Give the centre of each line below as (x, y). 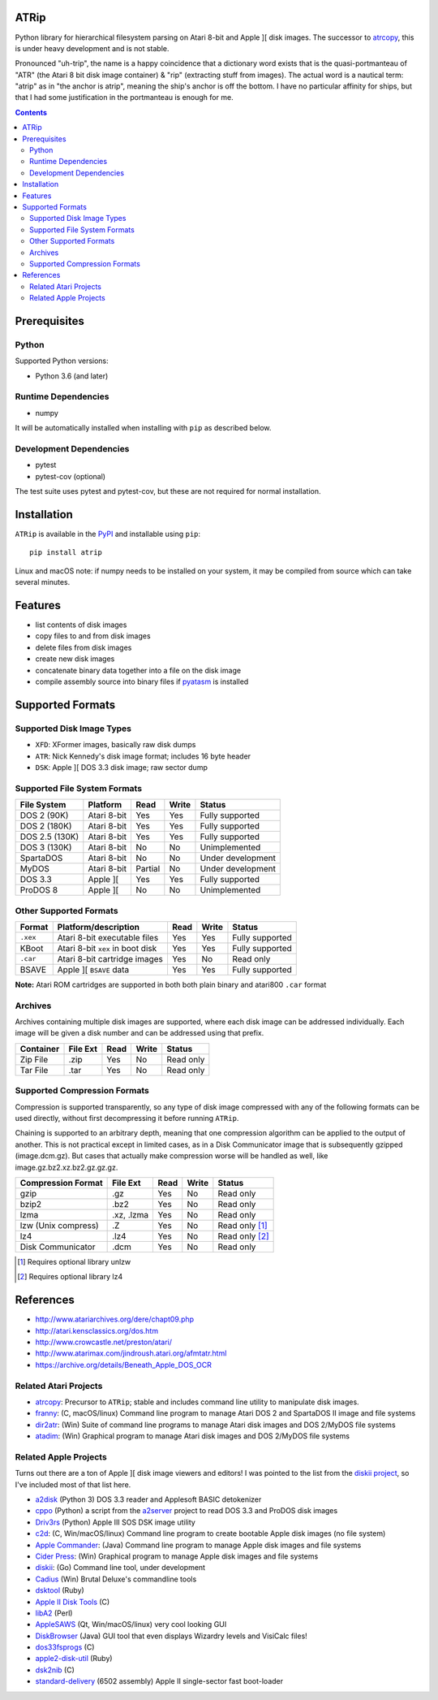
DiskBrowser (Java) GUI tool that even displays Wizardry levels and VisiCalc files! (171, 1636)
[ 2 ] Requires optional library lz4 (70, 1277)
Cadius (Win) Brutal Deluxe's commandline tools (116, 1579)
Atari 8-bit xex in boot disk (107, 948)
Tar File (34, 1070)
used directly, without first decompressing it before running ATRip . (127, 1118)
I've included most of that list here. (73, 1484)
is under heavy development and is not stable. (92, 48)
